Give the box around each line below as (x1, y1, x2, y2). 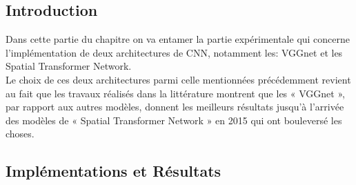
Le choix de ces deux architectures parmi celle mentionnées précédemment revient (6, 72, 351, 86)
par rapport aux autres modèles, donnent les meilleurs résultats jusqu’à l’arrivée (6, 99, 344, 114)
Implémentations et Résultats (6, 160, 221, 182)
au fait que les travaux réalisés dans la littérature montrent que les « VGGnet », (6, 86, 345, 100)
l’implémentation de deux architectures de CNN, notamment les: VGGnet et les (6, 45, 343, 59)
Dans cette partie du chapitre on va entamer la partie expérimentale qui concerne (6, 32, 350, 46)
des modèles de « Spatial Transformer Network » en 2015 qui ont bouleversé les (6, 113, 342, 127)
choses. (6, 126, 34, 141)
